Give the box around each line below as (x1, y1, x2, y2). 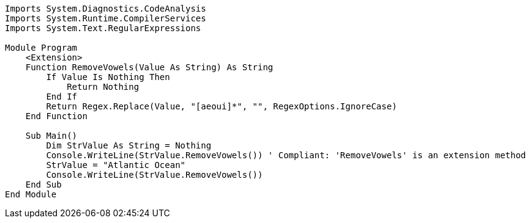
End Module (5, 189, 57, 199)
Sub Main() (25, 131, 78, 141)
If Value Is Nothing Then (46, 72, 170, 82)
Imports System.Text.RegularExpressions (5, 23, 201, 33)
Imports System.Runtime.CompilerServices (5, 13, 206, 23)
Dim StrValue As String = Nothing (46, 141, 212, 150)
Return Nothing (67, 82, 140, 92)
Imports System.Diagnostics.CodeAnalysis (5, 4, 206, 13)
